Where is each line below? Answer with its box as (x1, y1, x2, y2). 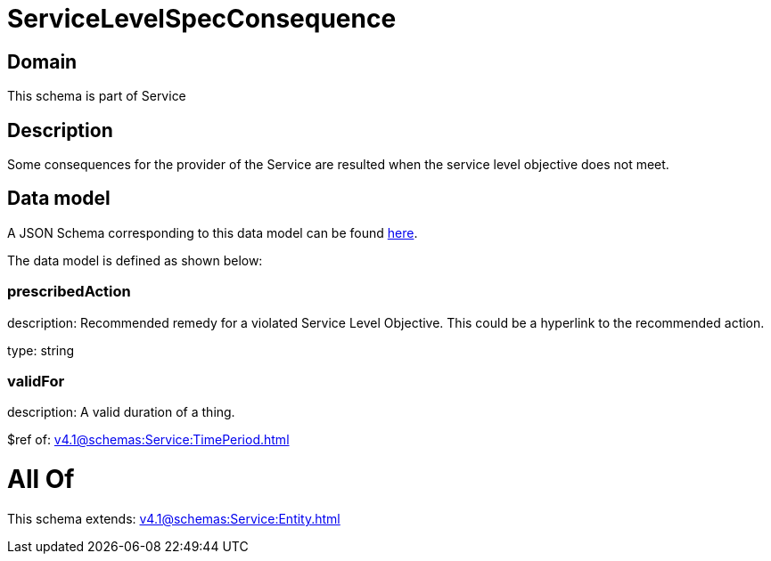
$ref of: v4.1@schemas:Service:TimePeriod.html (7, 432, 290, 448)
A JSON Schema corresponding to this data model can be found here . (7, 224, 418, 240)
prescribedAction (7, 282, 131, 301)
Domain (7, 50, 78, 73)
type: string (7, 342, 75, 358)
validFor (7, 371, 65, 390)
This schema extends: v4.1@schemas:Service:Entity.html (7, 510, 340, 526)
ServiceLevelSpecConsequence (7, 4, 397, 34)
